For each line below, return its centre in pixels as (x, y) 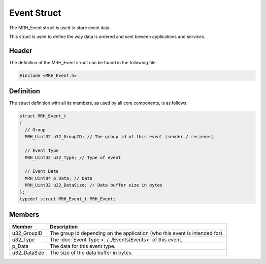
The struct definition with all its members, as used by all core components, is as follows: (99, 103)
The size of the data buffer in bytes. (91, 253)
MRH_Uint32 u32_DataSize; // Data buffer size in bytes (94, 185)
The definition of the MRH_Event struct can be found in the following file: (83, 62)
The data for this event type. (83, 246)
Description (64, 226)
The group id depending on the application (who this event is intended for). (137, 233)
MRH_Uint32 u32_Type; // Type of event (73, 157)
